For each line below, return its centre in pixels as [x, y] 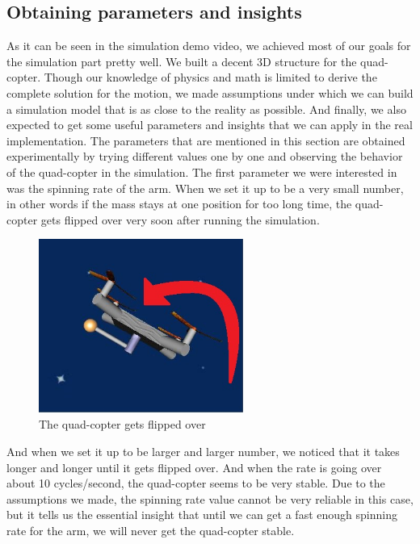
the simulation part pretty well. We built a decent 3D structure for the [182, 61]
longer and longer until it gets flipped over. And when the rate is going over [194, 467]
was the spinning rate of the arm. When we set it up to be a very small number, [205, 188]
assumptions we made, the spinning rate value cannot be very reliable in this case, [210, 498]
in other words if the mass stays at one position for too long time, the [179, 204]
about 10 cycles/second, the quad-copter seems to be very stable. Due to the [196, 483]
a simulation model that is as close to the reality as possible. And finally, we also [206, 109]
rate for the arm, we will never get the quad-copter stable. [151, 531]
